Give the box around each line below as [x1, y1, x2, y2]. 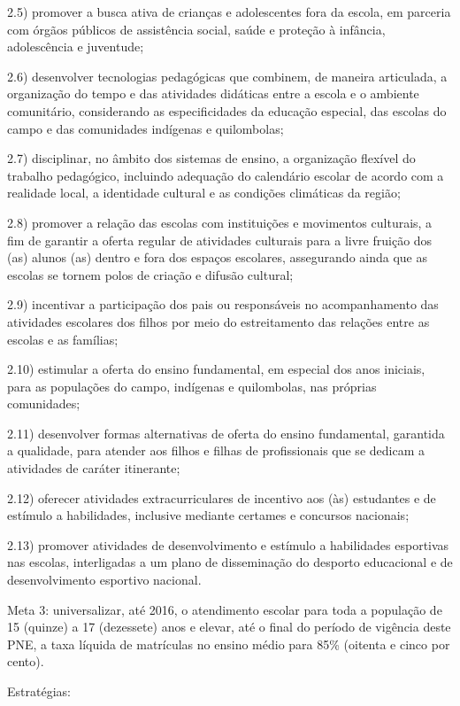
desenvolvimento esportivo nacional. [7, 570, 202, 589]
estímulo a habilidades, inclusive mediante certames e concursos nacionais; [7, 506, 410, 524]
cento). [7, 652, 44, 671]
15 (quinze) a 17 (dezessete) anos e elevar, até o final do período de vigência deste [7, 617, 451, 636]
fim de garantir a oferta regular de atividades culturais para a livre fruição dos [7, 230, 433, 249]
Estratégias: [7, 682, 71, 700]
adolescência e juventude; [7, 37, 144, 56]
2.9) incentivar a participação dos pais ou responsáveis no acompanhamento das [7, 295, 439, 314]
